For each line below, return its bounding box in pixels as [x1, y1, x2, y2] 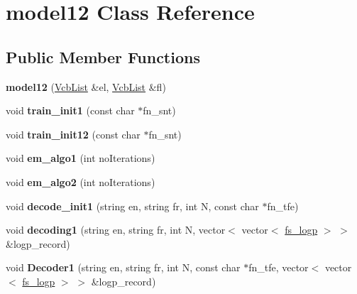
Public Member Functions [6, 45, 200, 67]
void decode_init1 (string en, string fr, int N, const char [6, 198, 259, 213]
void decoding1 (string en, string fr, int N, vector [6, 222, 226, 237]
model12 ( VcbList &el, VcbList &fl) [6, 79, 166, 94]
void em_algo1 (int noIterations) [6, 151, 155, 165]
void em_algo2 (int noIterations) [6, 174, 155, 189]
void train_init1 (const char [6, 103, 135, 118]
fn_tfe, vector [248, 260, 309, 275]
